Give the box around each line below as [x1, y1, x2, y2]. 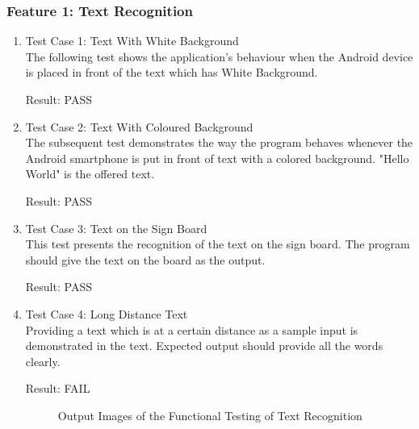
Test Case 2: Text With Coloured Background [25, 118, 253, 135]
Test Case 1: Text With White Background [25, 32, 239, 49]
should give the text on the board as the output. [25, 251, 266, 268]
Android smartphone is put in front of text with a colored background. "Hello [25, 149, 409, 166]
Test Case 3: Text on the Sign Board [25, 219, 207, 236]
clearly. [25, 352, 61, 369]
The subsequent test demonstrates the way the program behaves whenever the [25, 134, 413, 151]
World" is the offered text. [25, 165, 155, 182]
